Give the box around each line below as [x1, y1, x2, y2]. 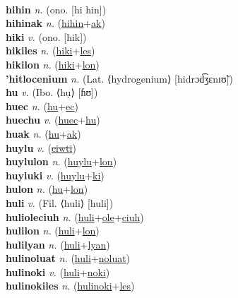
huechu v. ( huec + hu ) [6, 112, 100, 127]
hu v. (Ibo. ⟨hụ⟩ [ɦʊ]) [6, 85, 98, 100]
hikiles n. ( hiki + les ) [6, 43, 95, 58]
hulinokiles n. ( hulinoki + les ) [6, 278, 135, 293]
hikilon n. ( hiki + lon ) [6, 56, 100, 71]
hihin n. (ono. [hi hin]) [6, 1, 107, 16]
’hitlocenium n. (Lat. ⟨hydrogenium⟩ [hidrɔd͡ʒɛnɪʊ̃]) [6, 71, 233, 85]
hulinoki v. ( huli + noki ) [6, 264, 110, 279]
